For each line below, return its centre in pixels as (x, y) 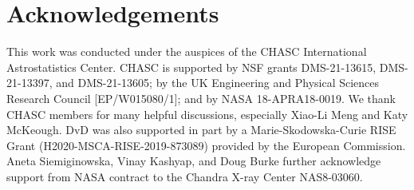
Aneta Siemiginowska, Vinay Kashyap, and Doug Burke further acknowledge (194, 161)
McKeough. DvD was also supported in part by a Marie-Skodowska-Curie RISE (201, 130)
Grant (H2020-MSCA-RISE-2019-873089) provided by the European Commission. (206, 145)
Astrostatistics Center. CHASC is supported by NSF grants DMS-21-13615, (191, 67)
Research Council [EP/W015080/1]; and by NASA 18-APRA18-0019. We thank (201, 98)
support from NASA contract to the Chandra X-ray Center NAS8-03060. (185, 176)
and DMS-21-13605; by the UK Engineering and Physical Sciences (218, 83)
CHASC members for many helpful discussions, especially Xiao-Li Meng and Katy (207, 114)
